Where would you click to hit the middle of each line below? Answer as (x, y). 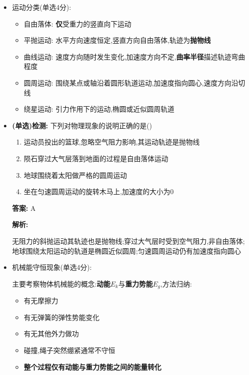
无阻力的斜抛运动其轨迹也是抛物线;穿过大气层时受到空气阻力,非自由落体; (128, 241)
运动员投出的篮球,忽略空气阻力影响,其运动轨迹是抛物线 (112, 142)
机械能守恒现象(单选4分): (52, 267)
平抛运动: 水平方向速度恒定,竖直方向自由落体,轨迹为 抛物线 (117, 40)
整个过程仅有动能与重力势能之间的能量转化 (93, 366)
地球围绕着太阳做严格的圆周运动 (75, 175)
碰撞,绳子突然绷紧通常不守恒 (69, 350)
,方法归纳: (176, 283)
